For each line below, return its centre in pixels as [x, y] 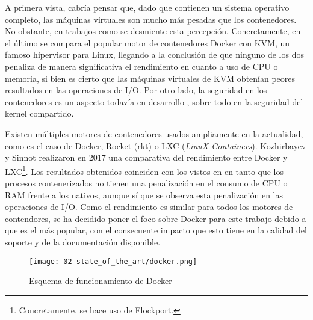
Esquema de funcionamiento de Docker [101, 281]
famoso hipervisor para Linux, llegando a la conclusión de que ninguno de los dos [154, 54]
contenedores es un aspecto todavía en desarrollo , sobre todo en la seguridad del [154, 101]
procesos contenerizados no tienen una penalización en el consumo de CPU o [146, 183]
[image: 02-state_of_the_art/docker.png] [113, 261]
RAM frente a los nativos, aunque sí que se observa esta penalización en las [144, 195]
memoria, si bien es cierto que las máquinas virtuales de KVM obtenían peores [150, 78]
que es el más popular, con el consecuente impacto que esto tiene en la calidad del [156, 230]
